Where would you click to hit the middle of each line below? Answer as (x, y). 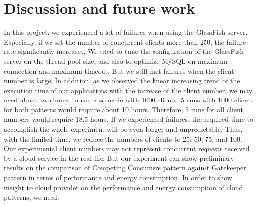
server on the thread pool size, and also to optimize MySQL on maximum (116, 61)
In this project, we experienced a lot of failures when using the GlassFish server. (126, 32)
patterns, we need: (32, 197)
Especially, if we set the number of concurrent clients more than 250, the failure (125, 41)
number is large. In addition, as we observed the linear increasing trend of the (122, 80)
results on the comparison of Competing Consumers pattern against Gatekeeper (125, 168)
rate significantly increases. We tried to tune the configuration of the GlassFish (124, 51)
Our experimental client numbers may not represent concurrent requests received (127, 148)
